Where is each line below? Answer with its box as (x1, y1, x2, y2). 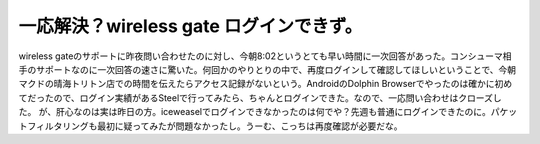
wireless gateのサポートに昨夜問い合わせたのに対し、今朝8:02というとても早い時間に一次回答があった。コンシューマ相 (18, 50, 512, 62)
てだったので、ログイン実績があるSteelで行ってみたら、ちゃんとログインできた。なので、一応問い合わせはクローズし (18, 91, 502, 104)
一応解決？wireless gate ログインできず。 (18, 15, 363, 37)
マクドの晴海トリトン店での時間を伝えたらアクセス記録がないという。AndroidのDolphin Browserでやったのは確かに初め (18, 78, 513, 90)
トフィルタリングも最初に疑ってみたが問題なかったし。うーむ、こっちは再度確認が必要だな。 (18, 120, 404, 132)
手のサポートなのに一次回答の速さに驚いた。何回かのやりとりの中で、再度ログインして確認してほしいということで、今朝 (18, 63, 517, 75)
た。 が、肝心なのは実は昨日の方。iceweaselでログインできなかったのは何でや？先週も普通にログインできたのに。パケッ (18, 106, 518, 118)
